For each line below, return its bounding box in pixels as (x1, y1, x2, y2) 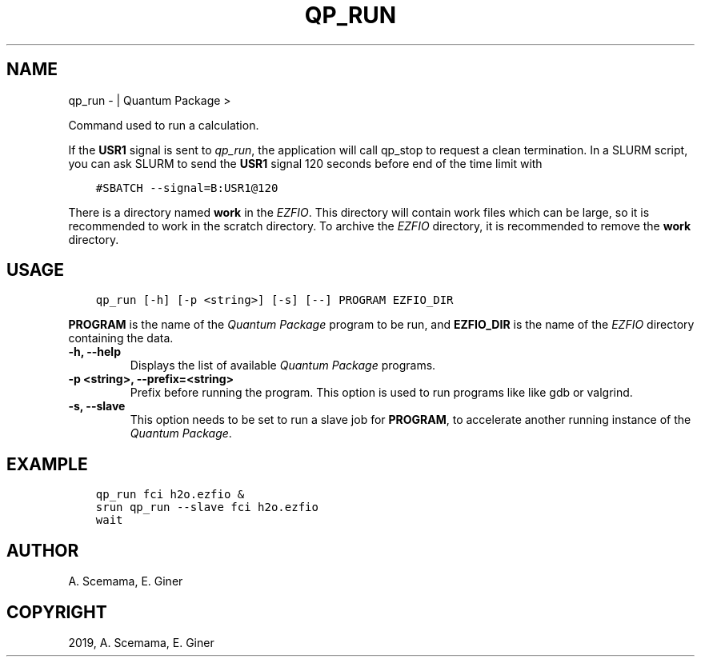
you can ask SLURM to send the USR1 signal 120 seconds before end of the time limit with (68, 156, 543, 170)
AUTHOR (6, 540, 79, 561)
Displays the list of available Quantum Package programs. (130, 358, 436, 373)
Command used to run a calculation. (68, 118, 259, 132)
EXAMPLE (6, 453, 88, 474)
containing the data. (68, 331, 174, 345)
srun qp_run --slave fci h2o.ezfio (95, 501, 318, 514)
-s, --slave (68, 399, 126, 413)
